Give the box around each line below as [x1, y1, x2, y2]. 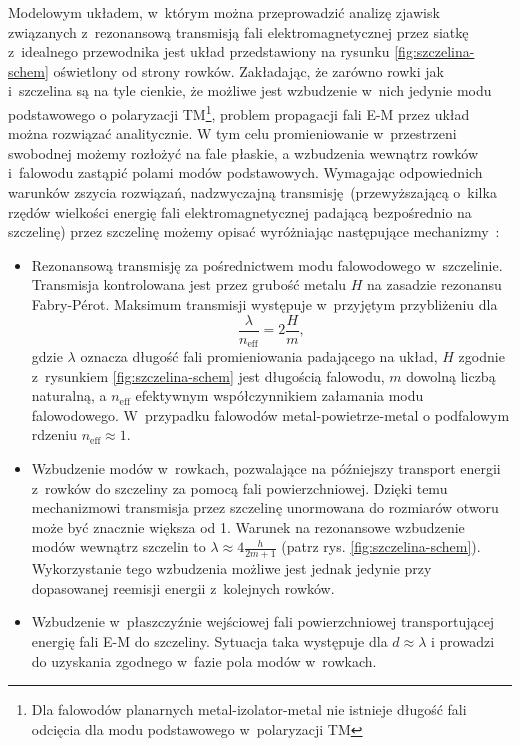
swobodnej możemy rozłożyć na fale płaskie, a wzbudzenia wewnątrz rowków [8, 142, 479, 163]
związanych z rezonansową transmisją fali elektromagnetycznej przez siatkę [8, 21, 469, 42]
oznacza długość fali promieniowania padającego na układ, [80, 346, 438, 367]
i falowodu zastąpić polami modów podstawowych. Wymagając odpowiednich [8, 162, 483, 183]
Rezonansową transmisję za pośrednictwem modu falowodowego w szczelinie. [31, 254, 503, 275]
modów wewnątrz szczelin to [31, 536, 206, 557]
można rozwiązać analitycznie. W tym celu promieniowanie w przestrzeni [8, 123, 457, 144]
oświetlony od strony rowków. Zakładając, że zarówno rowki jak [53, 60, 444, 81]
